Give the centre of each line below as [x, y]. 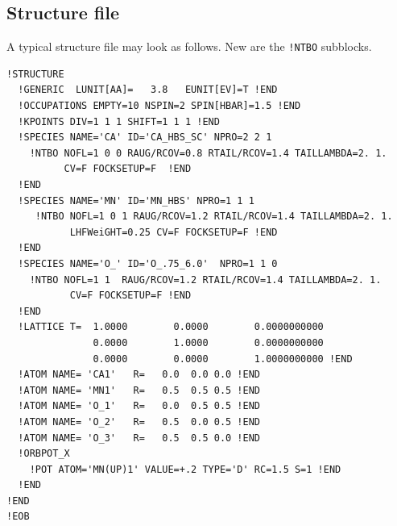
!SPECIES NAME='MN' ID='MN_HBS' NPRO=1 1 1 [136, 200]
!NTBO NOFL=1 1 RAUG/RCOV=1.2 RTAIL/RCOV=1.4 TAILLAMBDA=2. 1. [205, 280]
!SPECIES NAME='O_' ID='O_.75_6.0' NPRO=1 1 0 [148, 263]
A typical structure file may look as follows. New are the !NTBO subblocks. [189, 46]
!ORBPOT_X [44, 454]
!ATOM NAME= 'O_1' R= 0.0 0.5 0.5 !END [139, 406]
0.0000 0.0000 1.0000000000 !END [223, 359]
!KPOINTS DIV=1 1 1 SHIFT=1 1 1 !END [119, 121]
